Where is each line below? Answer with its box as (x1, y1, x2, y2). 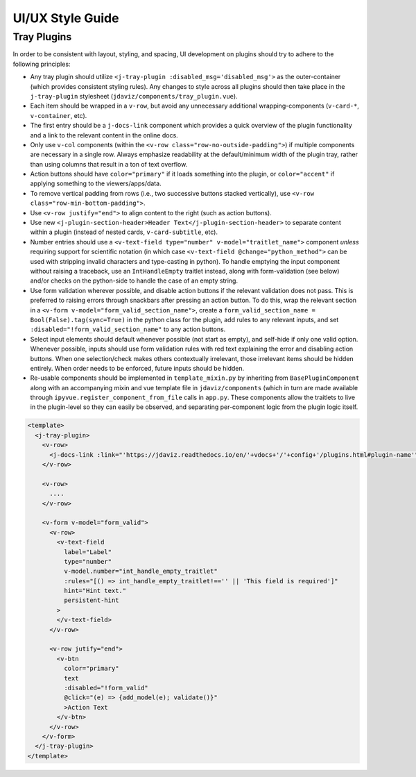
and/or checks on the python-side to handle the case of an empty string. (30, 276, 239, 285)
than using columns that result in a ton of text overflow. (30, 160, 188, 168)
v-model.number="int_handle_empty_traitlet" (63, 567, 218, 576)
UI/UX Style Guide (12, 10, 119, 26)
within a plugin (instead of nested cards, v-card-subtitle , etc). (30, 228, 218, 236)
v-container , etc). (30, 111, 87, 119)
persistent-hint (63, 596, 119, 604)
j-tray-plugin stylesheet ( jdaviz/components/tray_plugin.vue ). (30, 92, 239, 100)
